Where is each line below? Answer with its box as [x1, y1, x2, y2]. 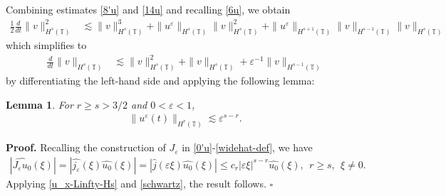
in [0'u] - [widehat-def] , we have [182, 140, 313, 155]
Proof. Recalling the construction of [6, 140, 166, 155]
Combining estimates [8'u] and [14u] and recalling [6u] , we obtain [6, 2, 291, 16]
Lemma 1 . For [6, 97, 73, 111]
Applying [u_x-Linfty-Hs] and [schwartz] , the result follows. [6, 175, 266, 190]
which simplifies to [6, 37, 87, 52]
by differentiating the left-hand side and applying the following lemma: [6, 72, 315, 87]
